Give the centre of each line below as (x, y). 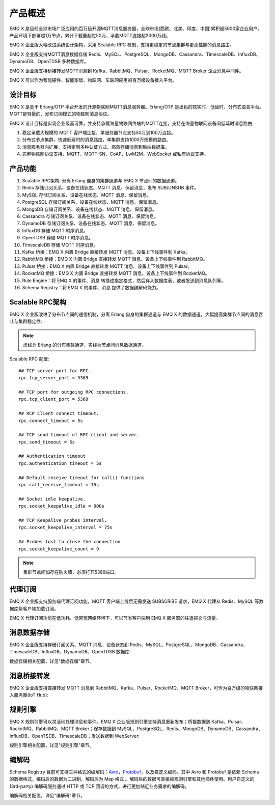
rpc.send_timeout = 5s (47, 442)
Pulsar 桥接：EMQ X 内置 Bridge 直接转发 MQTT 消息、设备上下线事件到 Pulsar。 (107, 266)
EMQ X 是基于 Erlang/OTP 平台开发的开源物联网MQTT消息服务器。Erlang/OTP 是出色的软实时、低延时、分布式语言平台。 (137, 106)
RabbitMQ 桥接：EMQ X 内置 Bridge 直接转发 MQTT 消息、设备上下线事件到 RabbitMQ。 (115, 259)
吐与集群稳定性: (26, 321)
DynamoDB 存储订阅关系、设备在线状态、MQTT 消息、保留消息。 (91, 224)
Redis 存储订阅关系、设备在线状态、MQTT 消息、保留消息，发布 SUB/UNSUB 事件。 (111, 188)
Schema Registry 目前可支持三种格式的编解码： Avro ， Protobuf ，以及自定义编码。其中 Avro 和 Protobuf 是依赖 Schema (134, 772)
